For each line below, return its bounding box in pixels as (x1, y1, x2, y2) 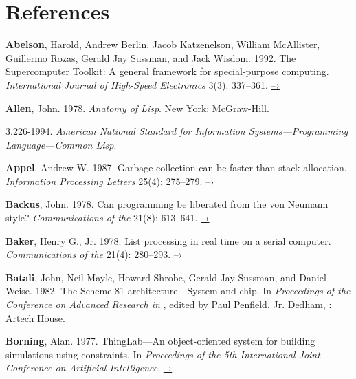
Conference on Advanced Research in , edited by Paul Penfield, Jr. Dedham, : (5, 297, 332, 312)
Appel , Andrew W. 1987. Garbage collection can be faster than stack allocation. (5, 160, 347, 175)
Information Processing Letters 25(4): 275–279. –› (5, 173, 214, 188)
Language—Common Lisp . (5, 137, 117, 151)
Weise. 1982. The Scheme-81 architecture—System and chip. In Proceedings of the (5, 283, 351, 298)
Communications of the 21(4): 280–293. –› (5, 247, 183, 261)
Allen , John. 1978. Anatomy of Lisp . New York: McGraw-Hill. (5, 100, 269, 115)
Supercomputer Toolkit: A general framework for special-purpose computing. (5, 64, 329, 78)
